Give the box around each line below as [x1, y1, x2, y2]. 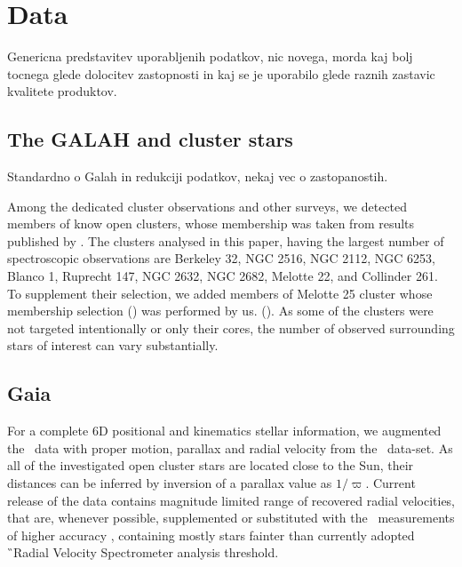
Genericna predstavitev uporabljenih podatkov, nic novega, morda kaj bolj [7, 47, 413, 66]
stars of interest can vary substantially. [7, 336, 219, 355]
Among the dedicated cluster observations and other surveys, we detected [7, 196, 408, 215]
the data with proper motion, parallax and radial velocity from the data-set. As [7, 438, 453, 457]
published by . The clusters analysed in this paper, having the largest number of [7, 231, 444, 250]
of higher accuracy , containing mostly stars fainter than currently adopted [7, 525, 415, 544]
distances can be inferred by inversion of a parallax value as [7, 474, 332, 492]
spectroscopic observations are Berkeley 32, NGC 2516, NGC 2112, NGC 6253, [7, 249, 435, 268]
